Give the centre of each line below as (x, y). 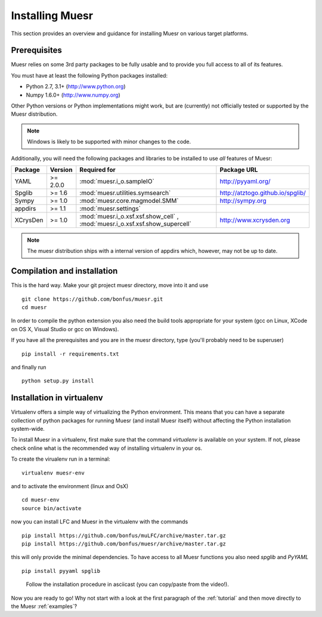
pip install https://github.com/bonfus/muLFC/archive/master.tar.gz (124, 535)
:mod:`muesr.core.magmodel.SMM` (129, 200)
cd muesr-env (41, 500)
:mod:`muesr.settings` (110, 208)
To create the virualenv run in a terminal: (61, 459)
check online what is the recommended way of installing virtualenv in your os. (107, 448)
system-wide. (28, 429)
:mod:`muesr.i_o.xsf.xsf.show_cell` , (129, 216)
